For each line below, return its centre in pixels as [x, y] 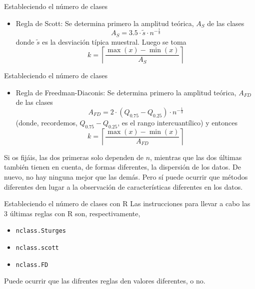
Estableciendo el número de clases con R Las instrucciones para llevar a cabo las [127, 203]
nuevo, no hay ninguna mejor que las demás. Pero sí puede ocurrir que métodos [126, 176]
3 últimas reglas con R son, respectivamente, [72, 213]
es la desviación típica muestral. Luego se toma [114, 41]
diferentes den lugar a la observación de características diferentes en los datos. [123, 186]
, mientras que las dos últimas [196, 157]
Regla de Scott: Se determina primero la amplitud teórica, [105, 23]
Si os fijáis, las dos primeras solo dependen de [74, 157]
